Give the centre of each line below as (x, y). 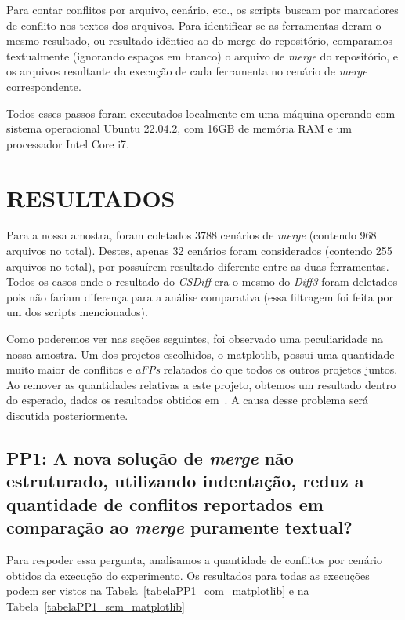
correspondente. (44, 86)
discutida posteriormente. (67, 415)
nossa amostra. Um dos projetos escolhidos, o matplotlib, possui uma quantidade (201, 354)
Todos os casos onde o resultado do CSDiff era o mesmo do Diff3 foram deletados (202, 281)
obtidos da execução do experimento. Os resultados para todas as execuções (188, 575)
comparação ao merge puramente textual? (179, 527)
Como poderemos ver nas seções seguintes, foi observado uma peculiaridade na (195, 339)
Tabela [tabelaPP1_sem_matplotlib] (96, 605)
